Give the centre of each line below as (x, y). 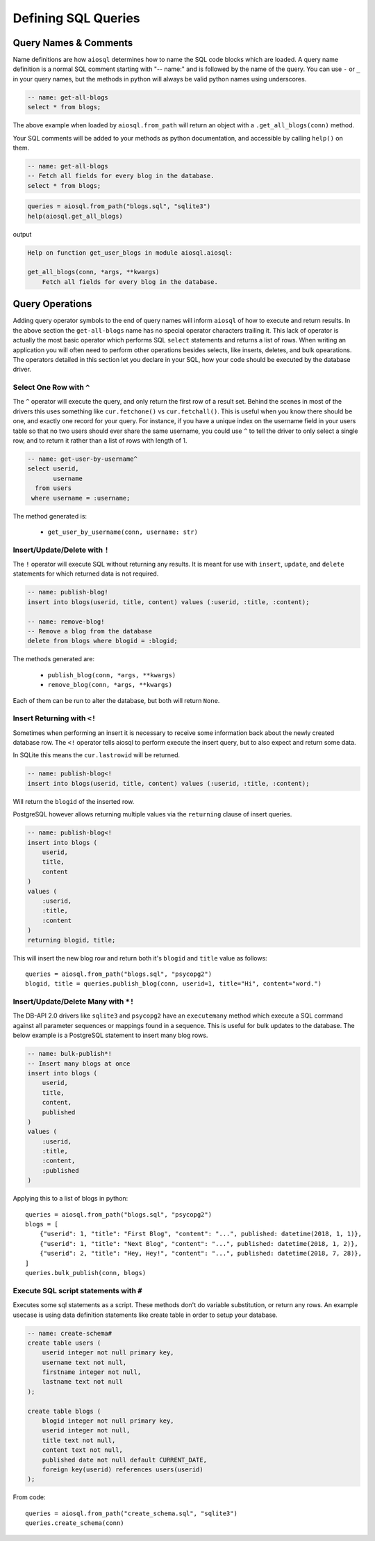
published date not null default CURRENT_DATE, (125, 1460)
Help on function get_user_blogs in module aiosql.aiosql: (130, 253)
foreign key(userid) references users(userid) (123, 1469)
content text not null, (82, 1450)
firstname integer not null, (92, 1372)
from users (53, 488)
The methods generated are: (54, 659)
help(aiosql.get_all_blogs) (75, 216)
